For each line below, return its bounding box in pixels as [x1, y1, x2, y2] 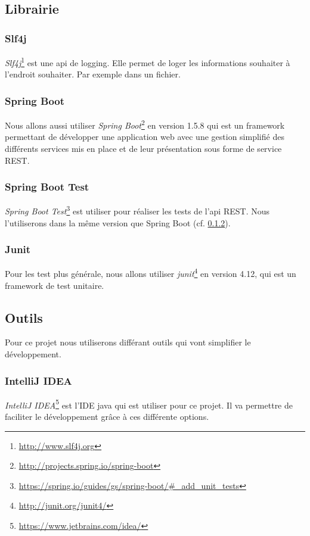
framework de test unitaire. [5, 279, 104, 291]
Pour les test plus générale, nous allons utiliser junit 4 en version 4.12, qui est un [5, 266, 296, 280]
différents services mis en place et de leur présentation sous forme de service [5, 142, 282, 154]
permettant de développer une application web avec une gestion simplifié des [5, 130, 284, 143]
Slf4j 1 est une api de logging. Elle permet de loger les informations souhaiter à [5, 55, 290, 68]
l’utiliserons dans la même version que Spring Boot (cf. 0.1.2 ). [5, 216, 231, 229]
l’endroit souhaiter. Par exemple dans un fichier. [5, 68, 181, 80]
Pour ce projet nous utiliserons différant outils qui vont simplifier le [5, 336, 251, 348]
